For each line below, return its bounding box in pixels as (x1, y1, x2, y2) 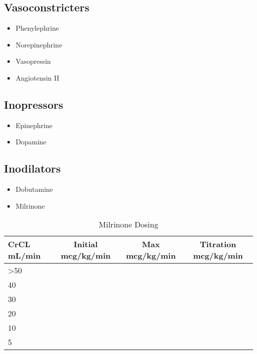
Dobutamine (15, 184, 53, 194)
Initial (74, 238, 98, 250)
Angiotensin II (15, 72, 59, 83)
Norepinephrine (15, 39, 62, 49)
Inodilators (4, 161, 61, 176)
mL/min (8, 250, 41, 262)
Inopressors (4, 96, 63, 112)
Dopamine (15, 136, 46, 147)
